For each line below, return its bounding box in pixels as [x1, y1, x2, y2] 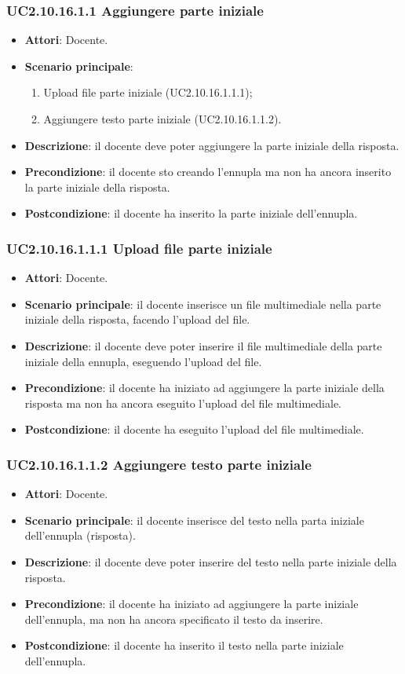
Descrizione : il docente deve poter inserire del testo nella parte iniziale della [24, 553, 397, 570]
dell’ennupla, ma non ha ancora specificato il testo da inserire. [24, 610, 323, 627]
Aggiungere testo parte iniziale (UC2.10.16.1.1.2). [43, 111, 282, 126]
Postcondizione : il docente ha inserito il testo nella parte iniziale [24, 637, 344, 654]
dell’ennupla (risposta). [24, 527, 136, 544]
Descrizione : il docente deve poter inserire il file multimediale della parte [24, 337, 382, 353]
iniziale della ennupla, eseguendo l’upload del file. [24, 353, 262, 369]
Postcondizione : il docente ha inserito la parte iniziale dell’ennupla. [24, 205, 358, 222]
